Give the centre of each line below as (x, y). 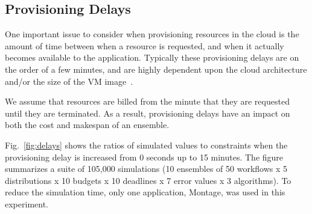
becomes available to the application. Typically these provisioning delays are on (152, 57)
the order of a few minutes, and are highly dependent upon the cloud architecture (156, 69)
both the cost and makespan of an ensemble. (87, 125)
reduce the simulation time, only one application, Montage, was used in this (145, 192)
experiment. (27, 203)
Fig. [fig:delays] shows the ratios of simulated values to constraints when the (146, 145)
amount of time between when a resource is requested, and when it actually (145, 45)
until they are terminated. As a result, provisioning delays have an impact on (148, 113)
